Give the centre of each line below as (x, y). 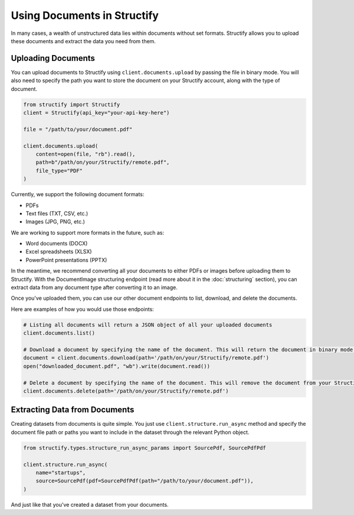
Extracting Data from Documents (73, 410)
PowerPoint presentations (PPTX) (66, 260)
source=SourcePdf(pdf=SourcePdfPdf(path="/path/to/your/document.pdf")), (145, 481)
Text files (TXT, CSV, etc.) (57, 213)
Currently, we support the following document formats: (78, 195)
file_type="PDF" (59, 171)
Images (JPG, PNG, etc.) (55, 222)
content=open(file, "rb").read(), (86, 154)
